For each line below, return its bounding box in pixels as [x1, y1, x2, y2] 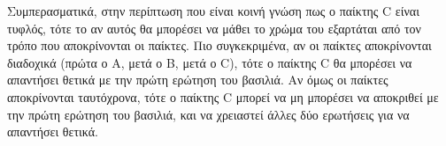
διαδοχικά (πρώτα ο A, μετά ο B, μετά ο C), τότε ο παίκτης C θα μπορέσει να [7, 53, 412, 71]
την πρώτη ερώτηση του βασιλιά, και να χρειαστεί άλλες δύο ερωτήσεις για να [7, 105, 410, 123]
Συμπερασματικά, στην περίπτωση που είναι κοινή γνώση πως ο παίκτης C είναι [7, 2, 419, 19]
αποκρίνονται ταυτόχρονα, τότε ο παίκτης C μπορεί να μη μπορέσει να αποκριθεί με [7, 87, 439, 106]
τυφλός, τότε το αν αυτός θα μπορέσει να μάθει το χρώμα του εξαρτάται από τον [7, 18, 421, 37]
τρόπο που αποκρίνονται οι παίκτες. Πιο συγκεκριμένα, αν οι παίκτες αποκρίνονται [7, 36, 432, 55]
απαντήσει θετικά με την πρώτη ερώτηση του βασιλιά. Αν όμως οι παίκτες [7, 70, 388, 89]
